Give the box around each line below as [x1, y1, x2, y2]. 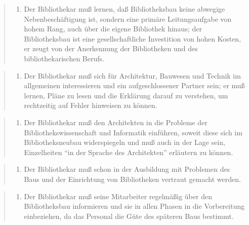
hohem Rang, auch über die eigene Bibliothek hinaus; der [24, 23, 202, 34]
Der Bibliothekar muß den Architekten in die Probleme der [24, 117, 207, 127]
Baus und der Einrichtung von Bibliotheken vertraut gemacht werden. [24, 173, 241, 184]
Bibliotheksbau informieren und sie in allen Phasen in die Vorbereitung [24, 201, 245, 211]
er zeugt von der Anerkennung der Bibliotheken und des [24, 43, 198, 54]
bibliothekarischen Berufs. [24, 53, 104, 63]
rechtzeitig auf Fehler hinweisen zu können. [24, 100, 157, 110]
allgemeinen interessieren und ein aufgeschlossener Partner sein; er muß [24, 80, 245, 91]
